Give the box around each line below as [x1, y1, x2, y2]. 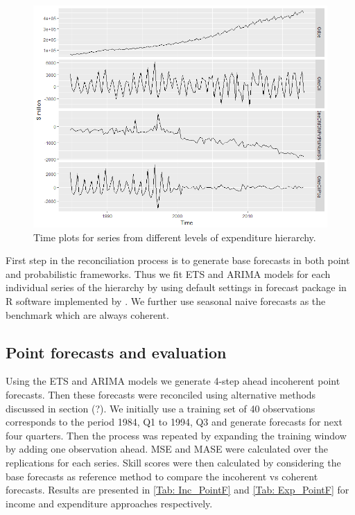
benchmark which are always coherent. [6, 307, 169, 322]
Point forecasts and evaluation [6, 341, 227, 363]
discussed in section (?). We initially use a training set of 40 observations [6, 401, 315, 415]
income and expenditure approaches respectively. [6, 496, 213, 510]
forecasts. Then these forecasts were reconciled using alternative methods [6, 387, 316, 402]
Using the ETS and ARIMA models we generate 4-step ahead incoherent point [6, 374, 340, 388]
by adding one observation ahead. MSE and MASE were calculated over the [6, 442, 328, 456]
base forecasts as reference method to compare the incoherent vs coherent [6, 469, 318, 483]
